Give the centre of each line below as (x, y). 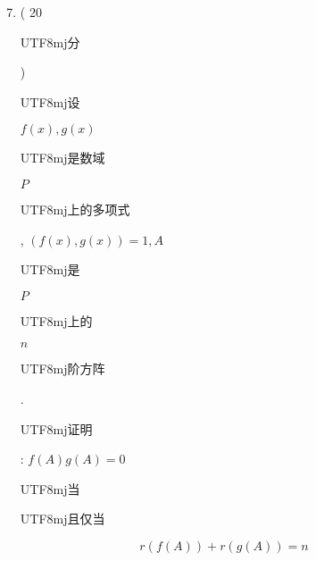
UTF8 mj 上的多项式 (75, 209)
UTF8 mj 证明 (56, 428)
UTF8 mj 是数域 (62, 158)
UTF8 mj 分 (50, 42)
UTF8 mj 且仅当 (62, 519)
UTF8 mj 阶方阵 (62, 368)
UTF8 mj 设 (50, 101)
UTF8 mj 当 (50, 488)
